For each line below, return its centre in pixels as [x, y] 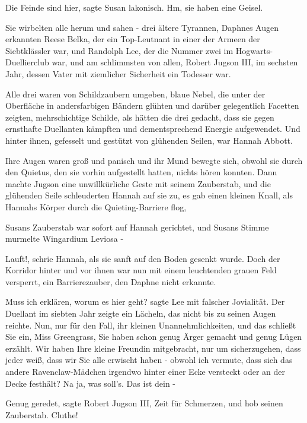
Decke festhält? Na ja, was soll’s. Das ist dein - [91, 383]
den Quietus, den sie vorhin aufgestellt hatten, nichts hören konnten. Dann [141, 172]
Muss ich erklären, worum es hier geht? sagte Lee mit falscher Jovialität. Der [145, 302]
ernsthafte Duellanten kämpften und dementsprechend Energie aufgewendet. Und [153, 129]
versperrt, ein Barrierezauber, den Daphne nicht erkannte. [111, 281]
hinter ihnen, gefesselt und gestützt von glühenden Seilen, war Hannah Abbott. [149, 140]
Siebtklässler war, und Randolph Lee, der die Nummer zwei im [119, 50]
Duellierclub [27, 62]
